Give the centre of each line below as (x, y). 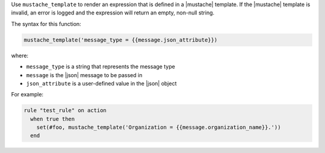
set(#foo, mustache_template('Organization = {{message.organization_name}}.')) (159, 127)
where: (20, 55)
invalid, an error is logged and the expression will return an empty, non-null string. (113, 13)
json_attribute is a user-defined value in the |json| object (101, 83)
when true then (53, 119)
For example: (27, 95)
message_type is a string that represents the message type (101, 67)
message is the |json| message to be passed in (84, 75)
